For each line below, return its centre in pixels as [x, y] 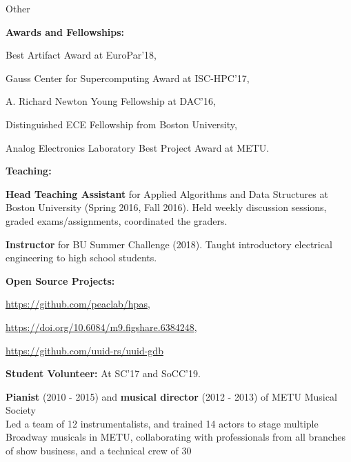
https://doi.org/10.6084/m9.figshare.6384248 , [101, 327]
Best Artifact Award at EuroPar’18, [81, 55]
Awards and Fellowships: [65, 31]
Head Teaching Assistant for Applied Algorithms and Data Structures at [167, 193]
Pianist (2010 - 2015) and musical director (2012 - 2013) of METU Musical [171, 396]
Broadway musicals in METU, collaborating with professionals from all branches [176, 437]
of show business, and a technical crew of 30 [99, 451]
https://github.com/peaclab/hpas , [78, 304]
